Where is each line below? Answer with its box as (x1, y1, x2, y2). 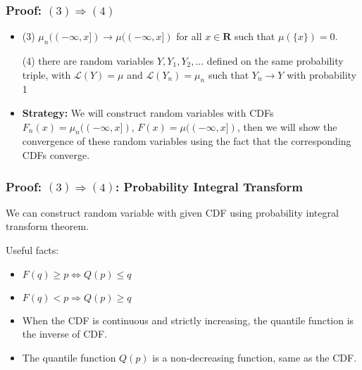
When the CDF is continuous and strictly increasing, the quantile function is (22, 312, 354, 327)
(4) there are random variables (22, 53, 154, 68)
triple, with (22, 67, 71, 82)
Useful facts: (6, 242, 59, 257)
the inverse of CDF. (22, 326, 108, 341)
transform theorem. (6, 219, 89, 234)
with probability (287, 67, 356, 82)
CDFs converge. (22, 147, 90, 162)
